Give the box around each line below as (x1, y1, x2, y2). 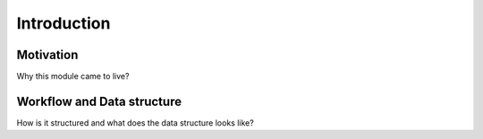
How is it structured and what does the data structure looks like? (16, 117, 254, 128)
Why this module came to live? (16, 71, 130, 82)
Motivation (16, 47, 79, 62)
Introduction (16, 13, 111, 33)
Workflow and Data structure (16, 94, 182, 109)
